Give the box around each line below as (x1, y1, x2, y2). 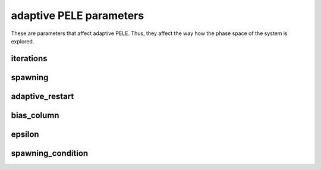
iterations (11, 53, 48, 64)
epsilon (11, 129, 39, 139)
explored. (11, 37, 34, 45)
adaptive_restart (11, 91, 74, 101)
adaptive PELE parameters (11, 9, 144, 22)
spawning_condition (11, 148, 89, 158)
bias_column (11, 110, 59, 120)
